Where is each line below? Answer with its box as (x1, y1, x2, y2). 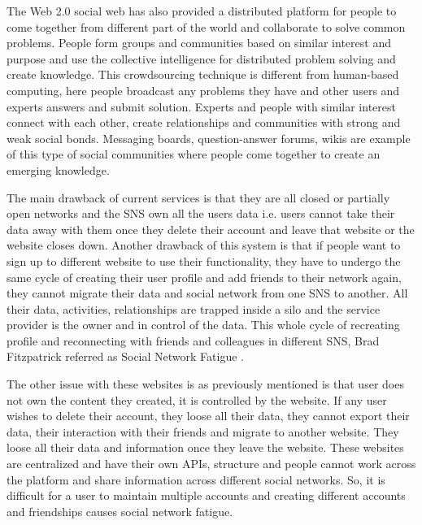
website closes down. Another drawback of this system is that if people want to (7, 236, 401, 254)
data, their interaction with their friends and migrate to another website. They (7, 423, 399, 440)
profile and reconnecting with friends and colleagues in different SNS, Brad (7, 332, 380, 349)
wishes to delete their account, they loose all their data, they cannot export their (7, 407, 410, 424)
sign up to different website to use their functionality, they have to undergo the (7, 252, 401, 269)
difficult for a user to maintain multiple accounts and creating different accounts (7, 487, 406, 504)
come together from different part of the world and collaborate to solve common (7, 18, 406, 35)
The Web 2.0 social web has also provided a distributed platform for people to (7, 2, 397, 19)
